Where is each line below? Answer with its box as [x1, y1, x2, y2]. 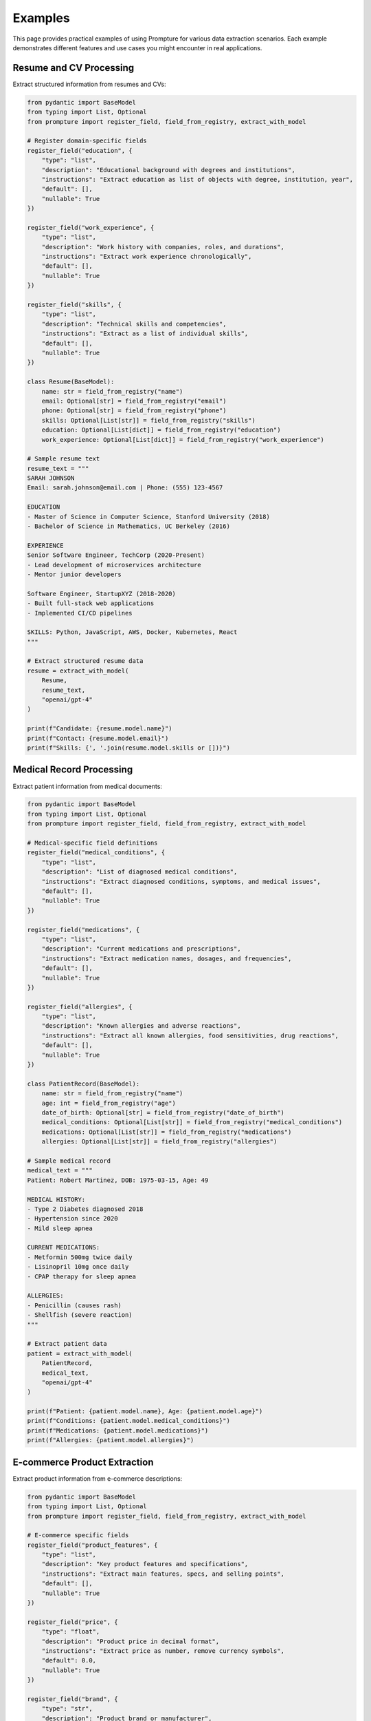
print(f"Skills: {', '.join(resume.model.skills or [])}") [27, 744, 230, 752]
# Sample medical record [27, 1157, 111, 1165]
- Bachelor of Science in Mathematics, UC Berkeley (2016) [27, 522, 230, 530]
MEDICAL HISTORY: [27, 1195, 86, 1203]
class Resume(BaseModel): [27, 378, 115, 386]
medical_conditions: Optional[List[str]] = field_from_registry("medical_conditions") [41, 1119, 343, 1126]
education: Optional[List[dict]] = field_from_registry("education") [41, 426, 281, 434]
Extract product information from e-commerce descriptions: [12, 1474, 183, 1483]
